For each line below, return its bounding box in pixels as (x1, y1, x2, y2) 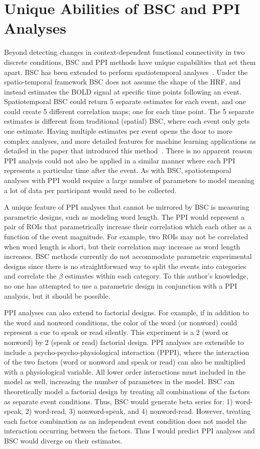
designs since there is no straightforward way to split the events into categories (4, 260, 246, 271)
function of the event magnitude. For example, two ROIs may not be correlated (4, 231, 248, 241)
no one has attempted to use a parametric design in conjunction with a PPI (4, 280, 237, 291)
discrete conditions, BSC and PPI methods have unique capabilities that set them (4, 56, 256, 67)
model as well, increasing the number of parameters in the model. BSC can (4, 376, 235, 387)
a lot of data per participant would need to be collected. (4, 185, 177, 195)
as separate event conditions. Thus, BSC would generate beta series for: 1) (4, 396, 233, 406)
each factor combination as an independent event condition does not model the (4, 415, 247, 426)
